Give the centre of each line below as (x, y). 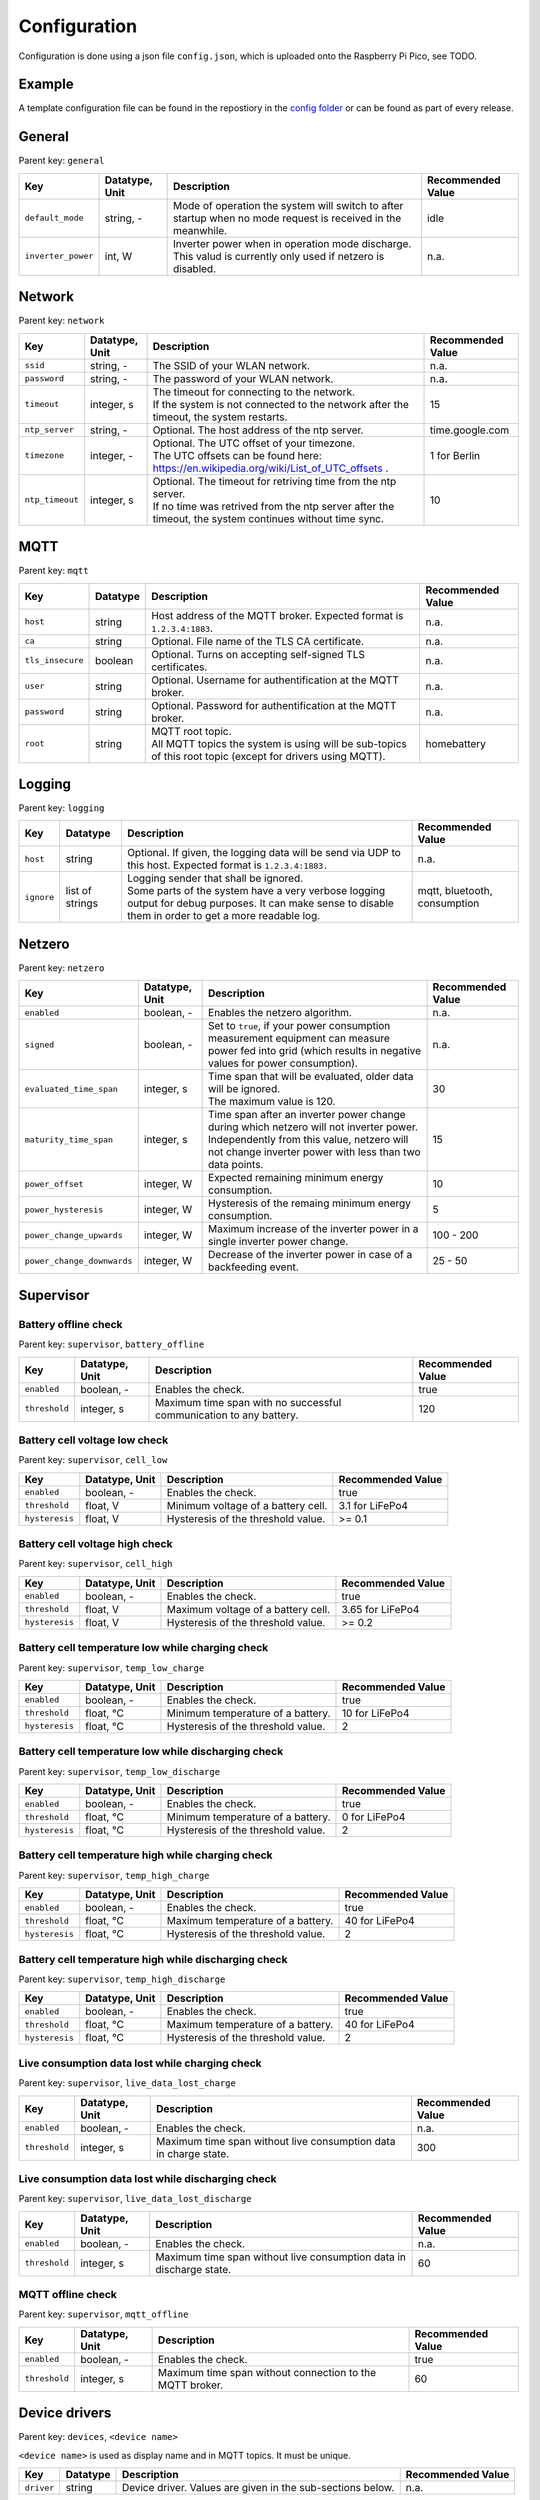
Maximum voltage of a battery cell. (248, 1609)
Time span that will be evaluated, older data (311, 1077)
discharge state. (193, 2269)
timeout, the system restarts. (220, 417)
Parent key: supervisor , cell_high (96, 1564)
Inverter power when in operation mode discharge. (292, 243)
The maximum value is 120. (272, 1102)
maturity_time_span (69, 1139)
